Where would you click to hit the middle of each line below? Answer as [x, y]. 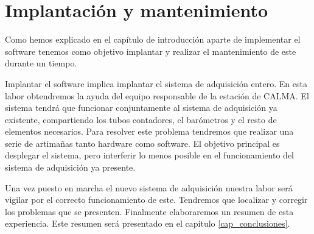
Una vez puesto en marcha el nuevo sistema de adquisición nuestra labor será [149, 187]
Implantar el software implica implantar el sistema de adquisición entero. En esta [156, 83]
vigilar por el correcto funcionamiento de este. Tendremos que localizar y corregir [156, 200]
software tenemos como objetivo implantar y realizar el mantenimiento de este [151, 51]
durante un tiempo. [41, 63]
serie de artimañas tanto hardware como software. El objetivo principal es [142, 143]
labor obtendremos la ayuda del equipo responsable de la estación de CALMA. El [157, 95]
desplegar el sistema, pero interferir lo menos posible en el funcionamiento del [150, 155]
